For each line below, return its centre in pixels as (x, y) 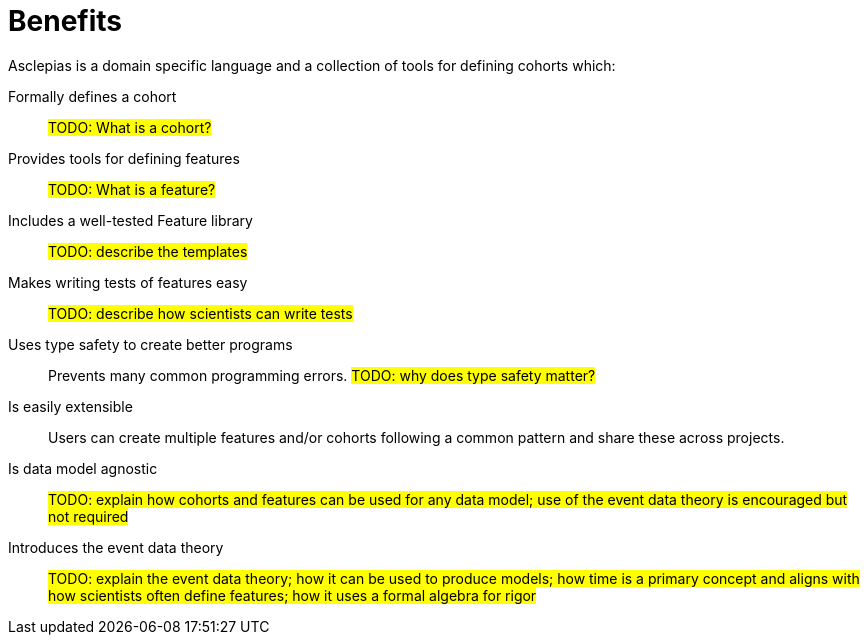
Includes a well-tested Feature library (130, 220)
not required (88, 516)
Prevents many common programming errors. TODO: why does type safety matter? (322, 375)
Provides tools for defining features (124, 158)
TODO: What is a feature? (132, 189)
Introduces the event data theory (116, 547)
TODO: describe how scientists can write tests (200, 313)
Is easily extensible (70, 406)
